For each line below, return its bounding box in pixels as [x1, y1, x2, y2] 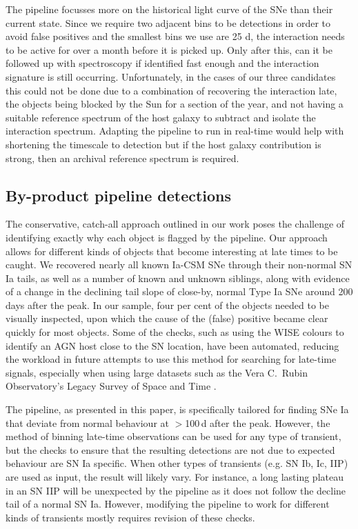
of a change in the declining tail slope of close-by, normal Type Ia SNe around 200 [6, 284, 353, 299]
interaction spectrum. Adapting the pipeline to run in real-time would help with [6, 123, 344, 138]
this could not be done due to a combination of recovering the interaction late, [6, 83, 337, 97]
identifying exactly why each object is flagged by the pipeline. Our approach [6, 230, 328, 244]
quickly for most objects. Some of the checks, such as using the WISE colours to [6, 325, 344, 339]
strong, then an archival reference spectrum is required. [6, 150, 239, 165]
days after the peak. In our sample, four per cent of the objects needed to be [6, 297, 329, 312]
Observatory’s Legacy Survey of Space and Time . [6, 379, 217, 393]
